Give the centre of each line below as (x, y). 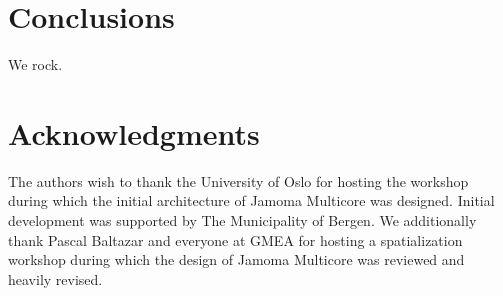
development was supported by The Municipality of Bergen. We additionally (242, 220)
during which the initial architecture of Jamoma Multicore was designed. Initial (251, 200)
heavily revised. (55, 278)
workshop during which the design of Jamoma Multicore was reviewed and (236, 259)
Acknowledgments (134, 132)
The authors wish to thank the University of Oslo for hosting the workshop (238, 180)
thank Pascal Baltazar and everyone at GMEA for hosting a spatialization (235, 239)
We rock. (35, 64)
